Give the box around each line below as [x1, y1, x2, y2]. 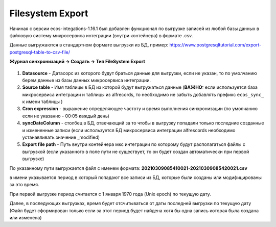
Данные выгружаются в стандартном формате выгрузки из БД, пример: [9, 42, 169, 48]
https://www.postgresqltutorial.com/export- [169, 42, 262, 48]
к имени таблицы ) [22, 98, 63, 105]
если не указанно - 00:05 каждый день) [22, 113, 110, 119]
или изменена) [9, 214, 42, 220]
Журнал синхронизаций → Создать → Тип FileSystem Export [9, 59, 145, 65]
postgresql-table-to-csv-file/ [9, 49, 71, 55]
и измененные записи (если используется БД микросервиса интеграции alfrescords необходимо [22, 127, 236, 133]
